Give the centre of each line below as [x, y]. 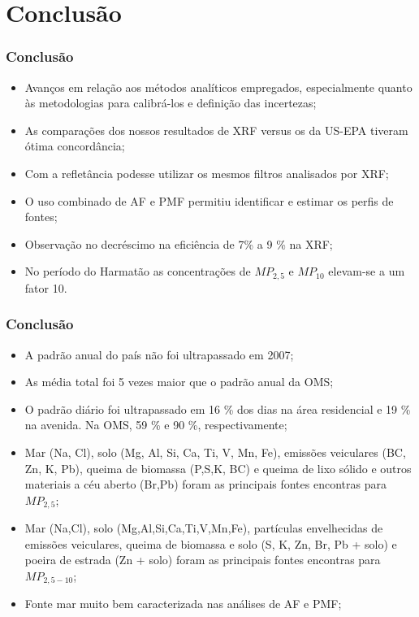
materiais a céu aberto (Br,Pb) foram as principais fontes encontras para [205, 484]
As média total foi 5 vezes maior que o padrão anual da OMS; [179, 382]
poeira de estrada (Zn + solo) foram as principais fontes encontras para [203, 560]
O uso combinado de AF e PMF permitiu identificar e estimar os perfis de [209, 200]
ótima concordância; [75, 146]
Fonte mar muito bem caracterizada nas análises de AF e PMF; [183, 604]
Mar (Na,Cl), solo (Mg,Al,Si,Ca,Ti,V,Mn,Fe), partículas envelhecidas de [204, 528]
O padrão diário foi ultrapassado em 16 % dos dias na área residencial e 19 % [218, 408]
